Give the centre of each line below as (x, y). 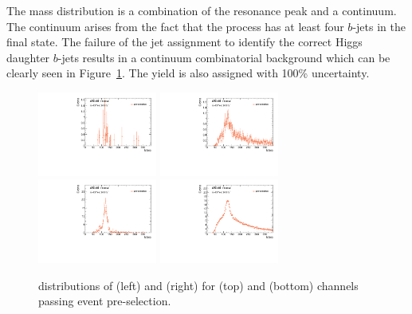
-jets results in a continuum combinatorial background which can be (224, 57)
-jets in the (379, 26)
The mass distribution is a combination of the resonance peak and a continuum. (202, 10)
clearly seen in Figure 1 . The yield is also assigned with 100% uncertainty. (188, 73)
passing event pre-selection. (105, 301)
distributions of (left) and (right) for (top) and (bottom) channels (198, 285)
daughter (28, 57)
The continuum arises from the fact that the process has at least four (175, 26)
